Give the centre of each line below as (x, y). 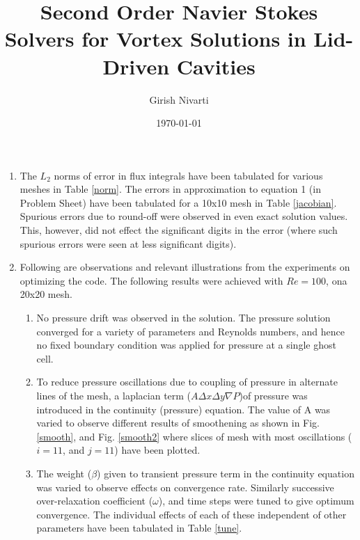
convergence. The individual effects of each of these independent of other (191, 514)
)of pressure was (273, 395)
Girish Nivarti (179, 99)
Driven (136, 66)
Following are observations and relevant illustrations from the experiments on (185, 267)
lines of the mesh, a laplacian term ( (114, 395)
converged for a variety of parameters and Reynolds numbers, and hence (191, 331)
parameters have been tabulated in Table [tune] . (139, 528)
